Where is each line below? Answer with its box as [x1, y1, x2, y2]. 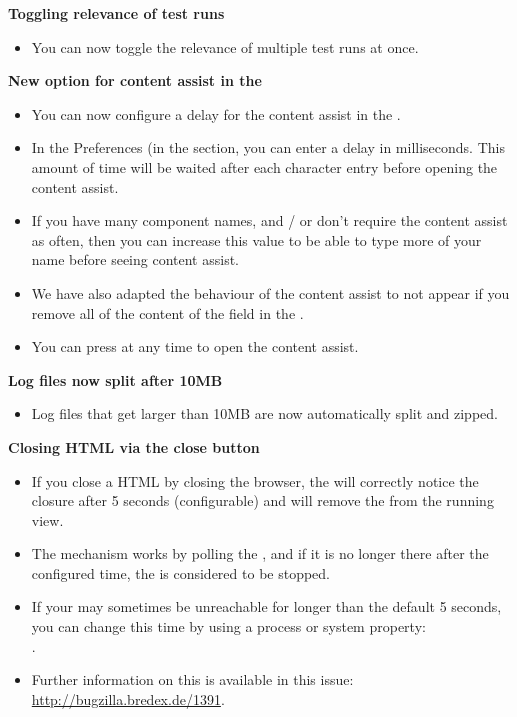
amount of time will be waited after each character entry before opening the [31, 156, 498, 177]
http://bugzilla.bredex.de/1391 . [31, 688, 225, 709]
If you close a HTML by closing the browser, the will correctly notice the [31, 470, 479, 491]
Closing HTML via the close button [8, 436, 260, 457]
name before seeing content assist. [31, 249, 239, 270]
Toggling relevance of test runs [8, 3, 225, 23]
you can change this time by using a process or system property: [31, 616, 426, 637]
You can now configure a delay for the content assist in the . [31, 103, 401, 124]
